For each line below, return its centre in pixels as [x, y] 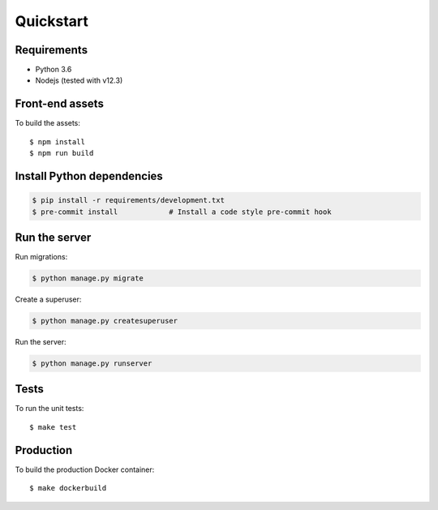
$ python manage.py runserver [92, 363]
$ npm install [57, 141]
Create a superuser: [48, 299]
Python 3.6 [54, 70]
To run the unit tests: [49, 409]
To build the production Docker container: [85, 469]
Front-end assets [60, 104]
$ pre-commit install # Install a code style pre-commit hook [182, 212]
